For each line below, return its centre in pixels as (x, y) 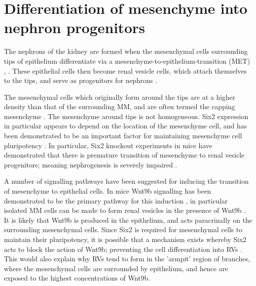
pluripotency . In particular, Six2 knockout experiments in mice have (108, 145)
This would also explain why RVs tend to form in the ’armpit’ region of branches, (127, 259)
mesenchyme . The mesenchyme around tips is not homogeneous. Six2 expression (126, 116)
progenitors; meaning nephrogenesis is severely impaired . (91, 164)
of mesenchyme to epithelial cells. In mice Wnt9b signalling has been (108, 191)
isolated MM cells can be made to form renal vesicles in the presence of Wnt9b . (125, 210)
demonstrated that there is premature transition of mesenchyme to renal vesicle (124, 155)
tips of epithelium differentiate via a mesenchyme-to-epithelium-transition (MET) (127, 61)
